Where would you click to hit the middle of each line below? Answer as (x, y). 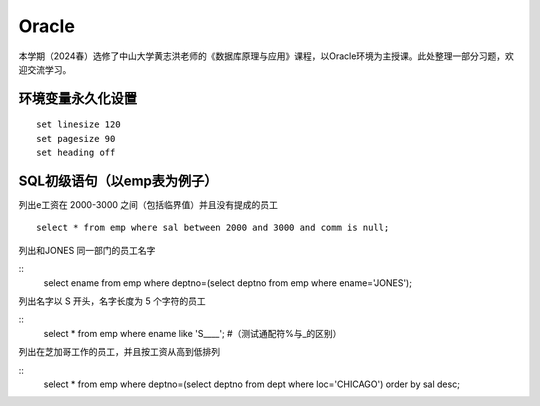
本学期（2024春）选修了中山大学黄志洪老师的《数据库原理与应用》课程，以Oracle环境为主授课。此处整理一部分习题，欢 (266, 56)
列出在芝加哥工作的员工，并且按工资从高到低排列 (119, 352)
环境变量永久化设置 (77, 98)
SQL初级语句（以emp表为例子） (118, 180)
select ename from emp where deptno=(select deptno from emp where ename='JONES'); (227, 282)
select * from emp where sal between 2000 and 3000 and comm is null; (213, 228)
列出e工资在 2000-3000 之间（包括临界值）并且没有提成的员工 (148, 205)
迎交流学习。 (45, 69)
